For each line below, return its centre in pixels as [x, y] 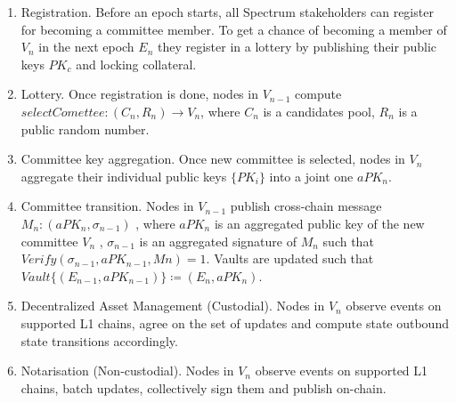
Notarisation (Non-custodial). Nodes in [127, 371]
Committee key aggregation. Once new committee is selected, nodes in [213, 159]
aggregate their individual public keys [124, 176]
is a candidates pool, [319, 111]
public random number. [85, 129]
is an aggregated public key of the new [319, 223]
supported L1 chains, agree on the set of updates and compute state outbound [235, 322]
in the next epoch [86, 47]
